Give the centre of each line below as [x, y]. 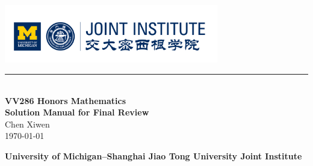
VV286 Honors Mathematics [66, 100]
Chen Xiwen [27, 124]
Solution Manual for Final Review [77, 112]
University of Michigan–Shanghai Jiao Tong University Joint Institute [153, 156]
